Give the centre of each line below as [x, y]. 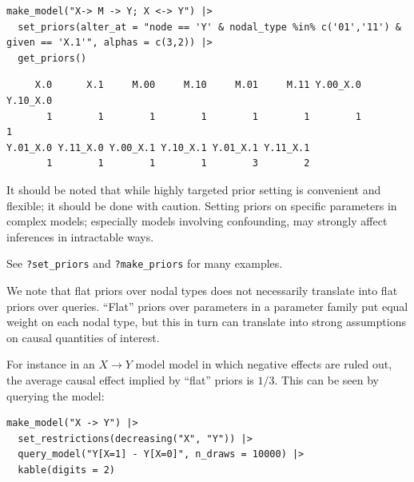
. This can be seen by [326, 379]
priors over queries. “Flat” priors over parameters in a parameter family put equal [207, 306]
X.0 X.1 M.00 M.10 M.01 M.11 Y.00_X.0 [198, 85]
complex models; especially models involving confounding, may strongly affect [197, 221]
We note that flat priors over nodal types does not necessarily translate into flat [202, 290]
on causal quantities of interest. [83, 337]
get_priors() [52, 58]
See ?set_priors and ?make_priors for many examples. [145, 263]
